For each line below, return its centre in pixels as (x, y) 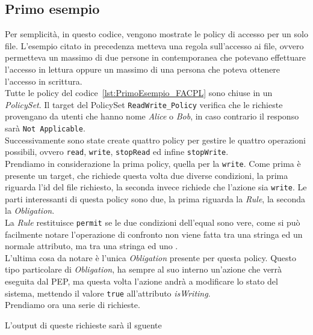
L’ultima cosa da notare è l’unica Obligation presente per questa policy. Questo (151, 257)
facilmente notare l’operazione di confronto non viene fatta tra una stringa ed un (154, 234)
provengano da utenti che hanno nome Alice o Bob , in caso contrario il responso (152, 116)
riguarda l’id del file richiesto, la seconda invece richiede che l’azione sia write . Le (156, 187)
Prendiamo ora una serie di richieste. (73, 305)
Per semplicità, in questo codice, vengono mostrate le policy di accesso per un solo (156, 34)
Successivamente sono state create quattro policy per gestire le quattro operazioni (155, 140)
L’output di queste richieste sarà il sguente (83, 324)
